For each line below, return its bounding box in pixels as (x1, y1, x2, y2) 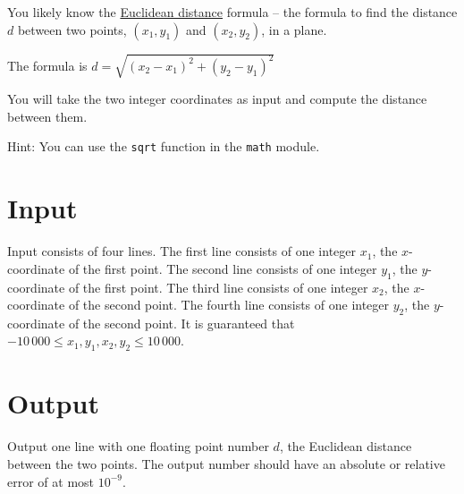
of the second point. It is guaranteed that (68, 313, 295, 332)
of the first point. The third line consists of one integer (68, 277, 368, 296)
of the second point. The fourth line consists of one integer (68, 295, 390, 314)
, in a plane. (261, 20, 327, 38)
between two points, (17, 20, 127, 38)
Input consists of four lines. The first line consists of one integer (7, 242, 356, 260)
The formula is (7, 55, 88, 74)
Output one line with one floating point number (7, 437, 269, 456)
